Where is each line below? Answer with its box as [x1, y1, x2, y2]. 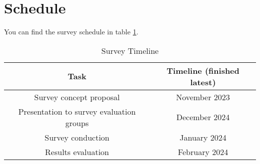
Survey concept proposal [34, 91, 120, 103]
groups [65, 117, 89, 129]
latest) [190, 76, 216, 88]
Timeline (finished [166, 64, 239, 76]
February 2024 [177, 146, 228, 158]
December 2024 [176, 111, 230, 123]
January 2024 [179, 131, 226, 143]
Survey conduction [44, 131, 109, 143]
